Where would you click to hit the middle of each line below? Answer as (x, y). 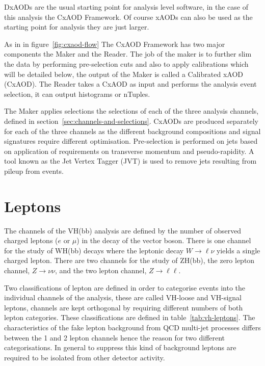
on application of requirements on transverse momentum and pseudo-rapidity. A (129, 151)
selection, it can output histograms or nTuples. (77, 94)
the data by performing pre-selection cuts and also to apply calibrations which (126, 63)
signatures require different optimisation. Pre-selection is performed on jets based (131, 141)
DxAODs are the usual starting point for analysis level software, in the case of (126, 7)
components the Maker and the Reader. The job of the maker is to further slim (128, 54)
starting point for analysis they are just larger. (77, 27)
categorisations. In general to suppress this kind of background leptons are (120, 347)
